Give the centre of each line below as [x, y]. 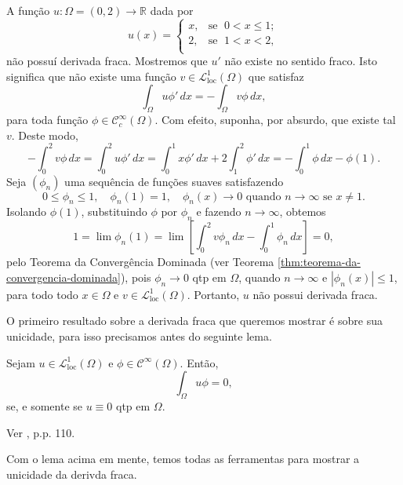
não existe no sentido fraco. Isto [301, 61]
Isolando [27, 212]
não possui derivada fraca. [315, 294]
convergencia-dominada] [64, 277]
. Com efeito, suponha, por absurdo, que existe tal [275, 120]
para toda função [47, 120]
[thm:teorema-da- [319, 262]
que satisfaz [276, 76]
